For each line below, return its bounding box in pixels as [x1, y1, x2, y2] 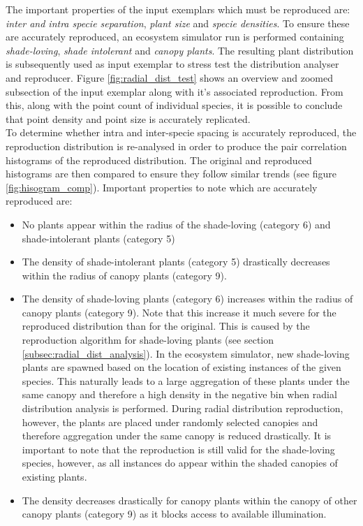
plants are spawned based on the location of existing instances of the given [22, 360, 341, 374]
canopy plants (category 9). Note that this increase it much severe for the [22, 305, 336, 319]
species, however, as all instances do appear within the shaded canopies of [22, 455, 338, 470]
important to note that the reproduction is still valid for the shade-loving [22, 441, 335, 456]
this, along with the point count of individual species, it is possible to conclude [6, 98, 343, 112]
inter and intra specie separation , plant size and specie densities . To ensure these [6, 15, 350, 30]
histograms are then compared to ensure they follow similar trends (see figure [6, 166, 336, 181]
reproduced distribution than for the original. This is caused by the [22, 319, 310, 333]
